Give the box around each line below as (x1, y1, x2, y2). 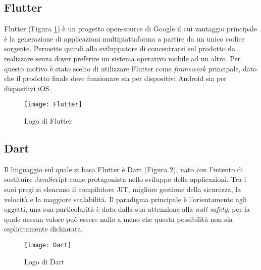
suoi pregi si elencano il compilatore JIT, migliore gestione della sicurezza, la (4, 184, 241, 194)
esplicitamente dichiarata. (4, 223, 83, 234)
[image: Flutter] (24, 101, 82, 108)
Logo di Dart (24, 256, 65, 266)
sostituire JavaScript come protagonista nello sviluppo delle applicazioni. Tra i (4, 174, 246, 184)
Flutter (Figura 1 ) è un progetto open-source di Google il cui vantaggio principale (4, 23, 257, 34)
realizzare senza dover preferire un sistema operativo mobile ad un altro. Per (4, 53, 241, 63)
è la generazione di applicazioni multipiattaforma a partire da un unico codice (4, 33, 245, 44)
